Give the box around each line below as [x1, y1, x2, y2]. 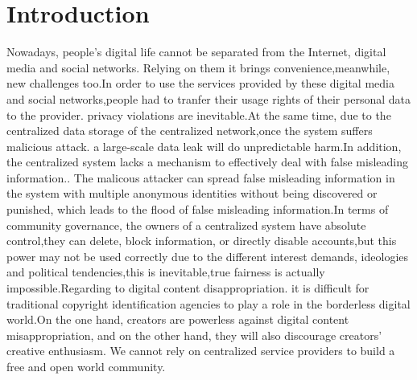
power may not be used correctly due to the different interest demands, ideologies [6, 247, 409, 264]
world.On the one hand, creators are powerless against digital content [6, 311, 349, 328]
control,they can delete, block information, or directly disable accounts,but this [6, 232, 397, 249]
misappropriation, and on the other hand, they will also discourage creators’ [6, 326, 382, 343]
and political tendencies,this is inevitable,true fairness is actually [6, 264, 325, 280]
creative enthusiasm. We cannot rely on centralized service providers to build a [6, 342, 395, 359]
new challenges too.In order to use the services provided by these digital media [6, 75, 394, 92]
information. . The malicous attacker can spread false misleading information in [6, 169, 395, 186]
